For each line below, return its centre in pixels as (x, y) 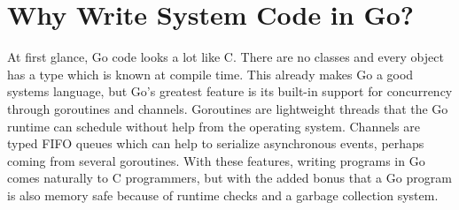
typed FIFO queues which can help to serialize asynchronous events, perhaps (216, 143)
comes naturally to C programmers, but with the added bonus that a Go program (229, 178)
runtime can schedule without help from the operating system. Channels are (214, 126)
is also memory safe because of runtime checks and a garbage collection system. (223, 195)
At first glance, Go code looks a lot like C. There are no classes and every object (226, 57)
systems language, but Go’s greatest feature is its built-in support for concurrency (230, 91)
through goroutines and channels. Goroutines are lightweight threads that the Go (228, 108)
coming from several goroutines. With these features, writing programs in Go (216, 160)
